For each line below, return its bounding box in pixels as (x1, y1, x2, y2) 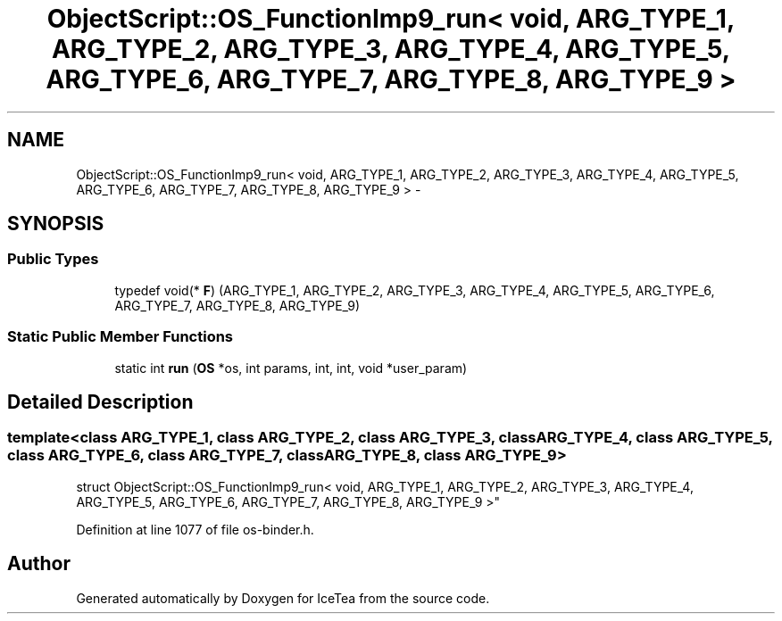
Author (7, 552, 71, 575)
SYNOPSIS (7, 212, 104, 236)
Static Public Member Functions (7, 327, 234, 346)
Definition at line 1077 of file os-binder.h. (76, 521, 314, 537)
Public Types (7, 250, 99, 269)
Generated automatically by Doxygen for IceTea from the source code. (76, 590, 490, 606)
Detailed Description (7, 390, 194, 413)
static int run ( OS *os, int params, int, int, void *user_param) (114, 360, 468, 376)
